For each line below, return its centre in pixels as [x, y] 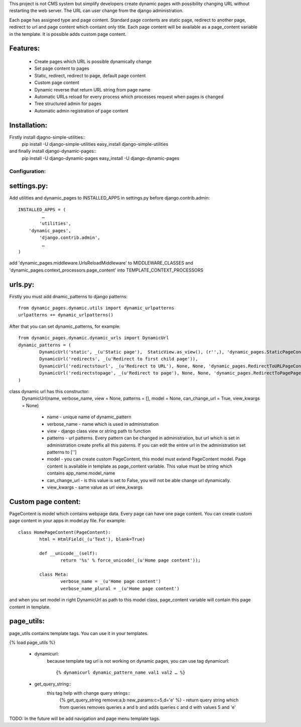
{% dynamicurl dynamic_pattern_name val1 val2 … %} [121, 673]
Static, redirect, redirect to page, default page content [90, 75]
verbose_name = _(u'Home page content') [111, 581]
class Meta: [54, 575]
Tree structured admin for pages [68, 104]
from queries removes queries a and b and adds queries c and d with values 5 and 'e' [147, 707]
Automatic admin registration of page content [81, 111]
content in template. [30, 607]
